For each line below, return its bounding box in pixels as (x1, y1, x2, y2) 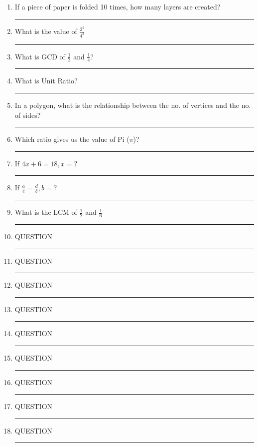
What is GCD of (14, 51, 65, 61)
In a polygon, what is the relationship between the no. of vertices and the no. (14, 99, 251, 110)
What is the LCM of (14, 207, 77, 217)
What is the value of (14, 25, 77, 36)
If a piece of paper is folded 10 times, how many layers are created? (14, 1, 221, 11)
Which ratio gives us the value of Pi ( (14, 134, 129, 144)
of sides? (14, 109, 41, 120)
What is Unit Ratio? (14, 75, 78, 86)
